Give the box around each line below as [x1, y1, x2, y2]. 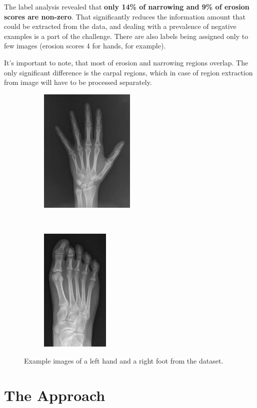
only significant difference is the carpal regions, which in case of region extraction [4, 67, 253, 77]
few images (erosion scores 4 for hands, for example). [4, 40, 166, 51]
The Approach [4, 385, 105, 405]
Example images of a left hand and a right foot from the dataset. [24, 356, 223, 366]
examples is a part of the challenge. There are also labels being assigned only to [4, 30, 248, 41]
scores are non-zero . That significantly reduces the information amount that [4, 11, 245, 21]
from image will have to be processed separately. [4, 77, 152, 87]
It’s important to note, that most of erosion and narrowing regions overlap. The [4, 57, 248, 67]
